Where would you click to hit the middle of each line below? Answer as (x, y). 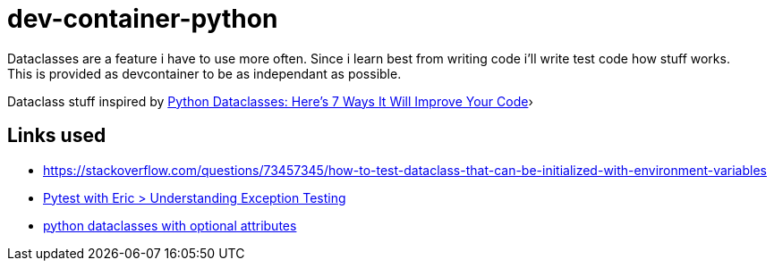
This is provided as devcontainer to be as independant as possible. (204, 73)
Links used (57, 136)
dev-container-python (143, 19)
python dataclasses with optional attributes (170, 225)
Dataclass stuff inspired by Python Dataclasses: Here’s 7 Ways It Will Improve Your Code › (270, 101)
